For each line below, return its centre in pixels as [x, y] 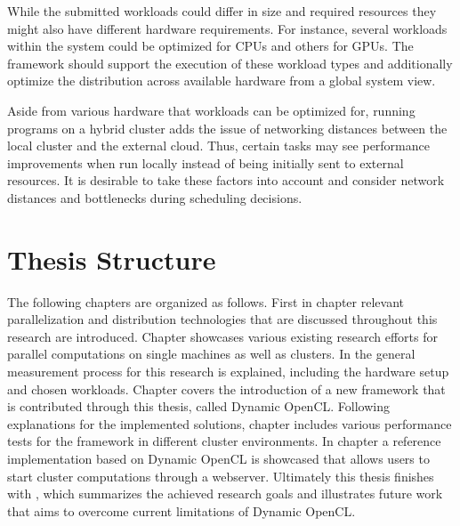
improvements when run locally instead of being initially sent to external [206, 162]
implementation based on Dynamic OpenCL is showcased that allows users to [218, 458]
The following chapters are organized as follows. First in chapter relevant [206, 301]
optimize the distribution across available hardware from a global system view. [222, 81]
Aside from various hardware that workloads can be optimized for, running [211, 110]
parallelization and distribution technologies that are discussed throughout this [222, 319]
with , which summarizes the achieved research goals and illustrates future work [225, 494]
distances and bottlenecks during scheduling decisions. [155, 197]
